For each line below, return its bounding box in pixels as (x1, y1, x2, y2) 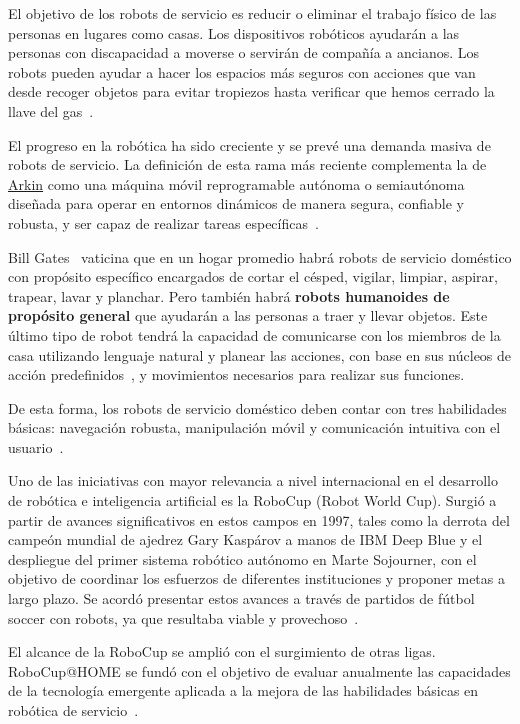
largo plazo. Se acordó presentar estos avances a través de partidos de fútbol (8, 588, 475, 609)
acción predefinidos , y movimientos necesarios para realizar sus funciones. (8, 364, 465, 385)
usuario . (8, 436, 64, 457)
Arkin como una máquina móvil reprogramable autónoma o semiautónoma (8, 173, 465, 194)
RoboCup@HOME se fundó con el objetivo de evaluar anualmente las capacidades (8, 660, 511, 681)
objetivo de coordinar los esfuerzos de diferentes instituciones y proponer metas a (8, 568, 505, 589)
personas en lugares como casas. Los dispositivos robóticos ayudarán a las (8, 22, 460, 43)
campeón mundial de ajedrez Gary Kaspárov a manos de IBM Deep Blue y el (8, 529, 483, 550)
